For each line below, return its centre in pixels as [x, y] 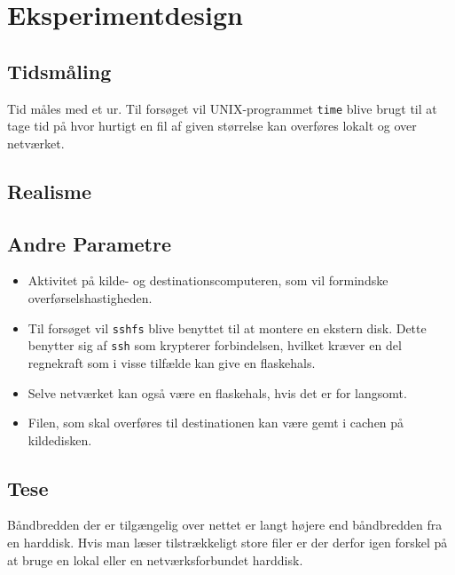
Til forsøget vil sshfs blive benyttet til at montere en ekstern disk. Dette [227, 327]
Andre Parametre [90, 243]
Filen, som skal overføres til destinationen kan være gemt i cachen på [216, 423]
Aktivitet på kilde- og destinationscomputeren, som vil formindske [208, 280]
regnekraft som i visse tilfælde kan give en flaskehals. [172, 362]
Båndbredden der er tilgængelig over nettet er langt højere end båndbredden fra [225, 525]
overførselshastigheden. [90, 298]
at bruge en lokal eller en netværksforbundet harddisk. [155, 559]
